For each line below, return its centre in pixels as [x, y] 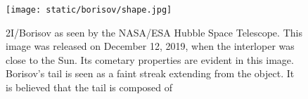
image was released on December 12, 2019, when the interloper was [150, 46]
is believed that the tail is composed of [89, 87]
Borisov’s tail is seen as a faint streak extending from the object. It [150, 73]
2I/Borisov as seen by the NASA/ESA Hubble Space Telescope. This [154, 32]
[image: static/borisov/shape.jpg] [89, 10]
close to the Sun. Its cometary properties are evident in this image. [150, 59]
